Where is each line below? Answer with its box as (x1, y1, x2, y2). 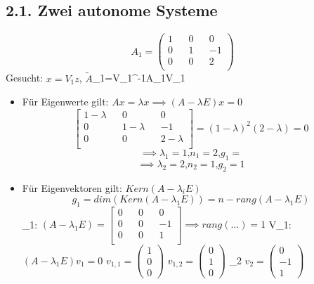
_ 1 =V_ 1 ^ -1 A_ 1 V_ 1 (92, 70, 185, 85)
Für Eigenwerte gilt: (22, 94, 109, 109)
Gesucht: (6, 70, 44, 85)
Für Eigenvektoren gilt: (22, 180, 122, 195)
